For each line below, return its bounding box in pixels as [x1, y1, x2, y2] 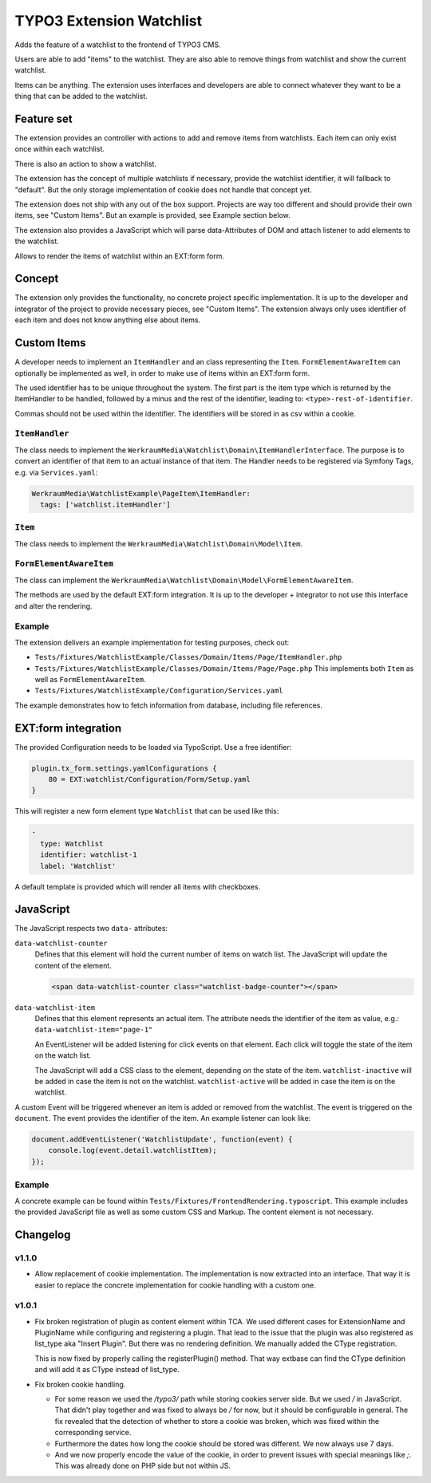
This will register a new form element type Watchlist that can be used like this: [14, 807, 279, 816]
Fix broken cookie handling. [34, 1379, 126, 1389]
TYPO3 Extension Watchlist [14, 12, 203, 30]
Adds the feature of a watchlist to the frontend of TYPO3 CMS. [14, 40, 221, 49]
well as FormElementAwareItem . [34, 674, 146, 684]
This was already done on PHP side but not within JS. [54, 1461, 231, 1471]
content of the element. [34, 960, 112, 970]
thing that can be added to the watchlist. [14, 92, 148, 101]
